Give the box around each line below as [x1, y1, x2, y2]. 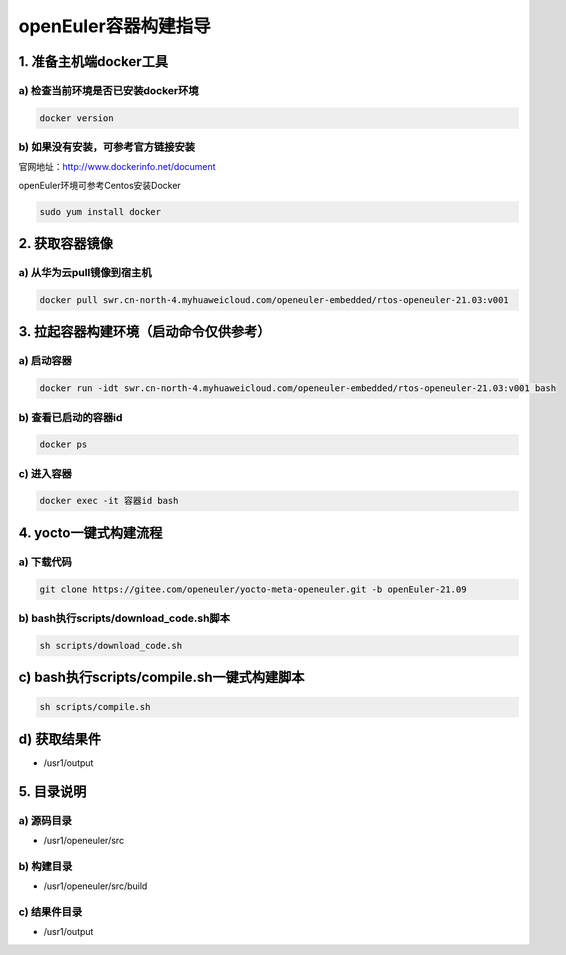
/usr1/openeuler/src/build [43, 880, 148, 892]
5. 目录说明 [18, 783, 87, 800]
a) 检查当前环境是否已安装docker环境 [18, 83, 199, 97]
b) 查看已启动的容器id [18, 410, 123, 424]
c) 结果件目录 [18, 905, 83, 919]
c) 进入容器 [18, 466, 72, 480]
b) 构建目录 [18, 859, 73, 873]
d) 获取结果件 [18, 730, 102, 747]
